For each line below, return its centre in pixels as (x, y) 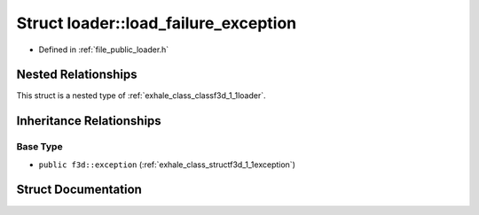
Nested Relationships (77, 75)
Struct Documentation (79, 190)
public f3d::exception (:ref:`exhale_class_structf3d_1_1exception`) (167, 165)
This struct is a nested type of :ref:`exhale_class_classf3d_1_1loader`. (141, 96)
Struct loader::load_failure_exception (157, 23)
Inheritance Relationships (89, 121)
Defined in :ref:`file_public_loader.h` (104, 50)
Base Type (39, 147)
